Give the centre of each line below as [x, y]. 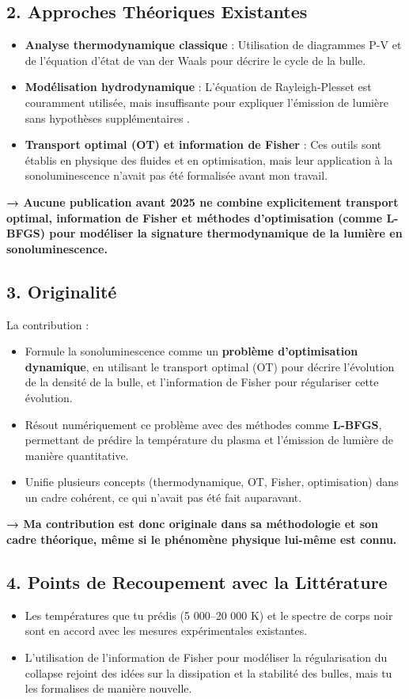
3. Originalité [62, 291]
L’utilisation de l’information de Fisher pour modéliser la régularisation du [206, 657]
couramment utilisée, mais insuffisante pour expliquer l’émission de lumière [206, 102]
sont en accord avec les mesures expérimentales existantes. [166, 631]
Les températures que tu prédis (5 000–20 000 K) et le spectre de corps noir [209, 615]
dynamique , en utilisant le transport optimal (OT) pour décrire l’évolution [210, 366]
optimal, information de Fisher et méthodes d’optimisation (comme [195, 217]
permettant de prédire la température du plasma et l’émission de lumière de [209, 440]
